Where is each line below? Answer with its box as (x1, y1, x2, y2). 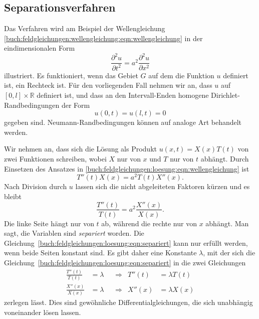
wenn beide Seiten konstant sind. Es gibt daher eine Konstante (4, 247, 197, 258)
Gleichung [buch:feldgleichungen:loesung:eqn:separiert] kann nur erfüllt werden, (4, 237, 248, 248)
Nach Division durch (4, 181, 67, 192)
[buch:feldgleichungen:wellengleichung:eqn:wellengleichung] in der (4, 33, 203, 43)
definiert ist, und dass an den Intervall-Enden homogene (37, 90, 209, 100)
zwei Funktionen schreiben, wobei (4, 153, 107, 164)
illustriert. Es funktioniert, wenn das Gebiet (4, 70, 138, 80)
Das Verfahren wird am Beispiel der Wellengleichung (4, 23, 165, 34)
